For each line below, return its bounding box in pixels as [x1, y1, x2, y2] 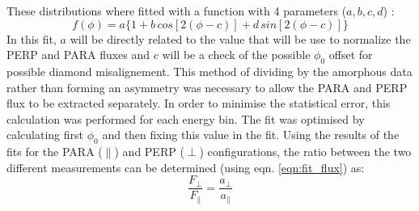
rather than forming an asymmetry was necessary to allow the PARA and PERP [6, 78, 408, 95]
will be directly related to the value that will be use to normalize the [70, 30, 411, 47]
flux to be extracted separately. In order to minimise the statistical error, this [6, 95, 391, 112]
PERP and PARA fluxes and [6, 46, 150, 63]
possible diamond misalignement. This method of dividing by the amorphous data [6, 62, 413, 79]
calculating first [6, 126, 84, 143]
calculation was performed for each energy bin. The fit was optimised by [6, 110, 365, 127]
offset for [328, 46, 373, 63]
